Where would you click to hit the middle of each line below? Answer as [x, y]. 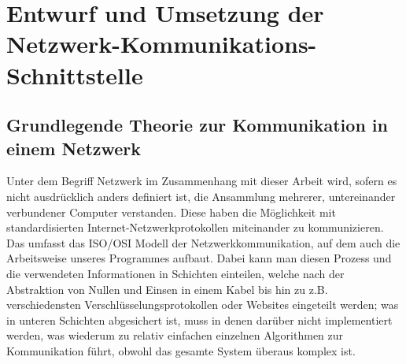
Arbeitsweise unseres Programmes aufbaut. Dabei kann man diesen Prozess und [199, 258]
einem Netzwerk [74, 148]
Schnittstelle [75, 74]
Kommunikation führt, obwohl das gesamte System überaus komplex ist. [181, 350]
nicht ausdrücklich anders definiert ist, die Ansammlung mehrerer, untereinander [201, 196]
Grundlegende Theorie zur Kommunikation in [197, 125]
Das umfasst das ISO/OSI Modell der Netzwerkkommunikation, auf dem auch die [203, 242]
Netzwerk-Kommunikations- [162, 44]
